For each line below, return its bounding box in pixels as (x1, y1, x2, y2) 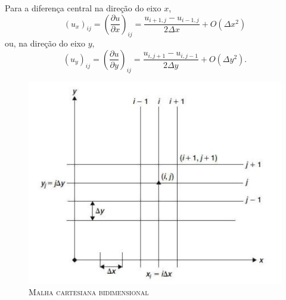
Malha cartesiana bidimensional (29, 286, 149, 298)
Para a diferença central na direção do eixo (5, 2, 161, 14)
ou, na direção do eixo (5, 37, 85, 50)
